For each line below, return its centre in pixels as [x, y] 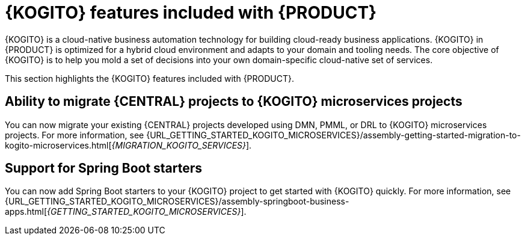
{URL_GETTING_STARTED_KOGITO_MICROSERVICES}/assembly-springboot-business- [177, 202]
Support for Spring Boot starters [104, 168]
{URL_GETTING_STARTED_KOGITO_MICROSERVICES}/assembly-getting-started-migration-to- [333, 135]
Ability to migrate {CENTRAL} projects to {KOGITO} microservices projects [234, 102]
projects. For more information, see [75, 135]
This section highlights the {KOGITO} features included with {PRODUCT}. [150, 78]
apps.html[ [26, 212]
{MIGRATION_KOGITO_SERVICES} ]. [182, 145]
